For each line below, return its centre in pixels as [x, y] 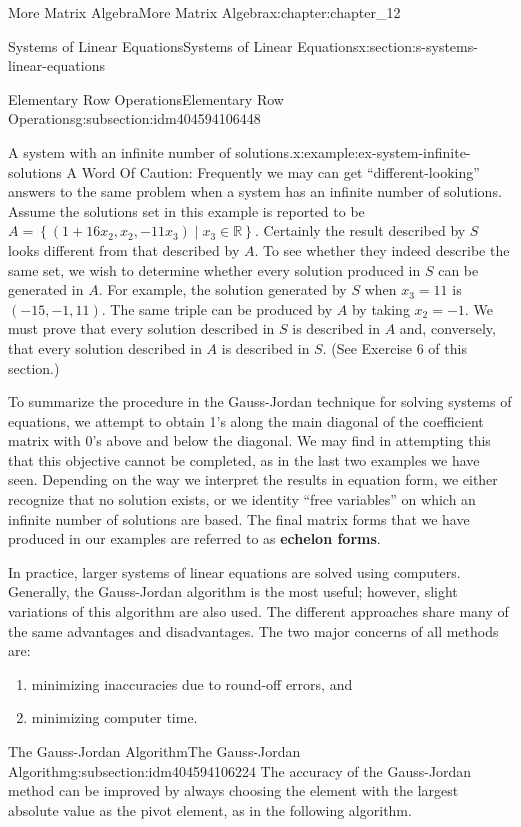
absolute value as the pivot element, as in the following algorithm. [210, 809]
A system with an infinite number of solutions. [151, 151]
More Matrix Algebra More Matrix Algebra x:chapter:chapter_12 [204, 12]
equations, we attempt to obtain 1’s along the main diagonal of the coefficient [246, 420]
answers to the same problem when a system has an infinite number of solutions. [255, 191]
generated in [46, 289]
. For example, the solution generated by [222, 289]
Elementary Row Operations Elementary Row [146, 98]
